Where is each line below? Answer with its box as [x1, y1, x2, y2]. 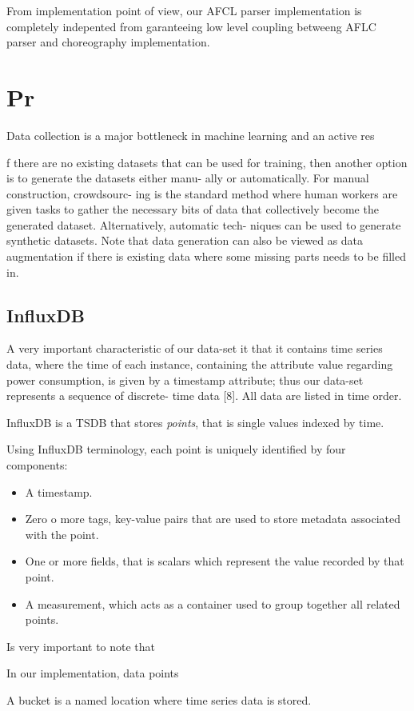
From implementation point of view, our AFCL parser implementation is [6, 2, 362, 18]
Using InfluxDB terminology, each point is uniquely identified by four [6, 441, 346, 457]
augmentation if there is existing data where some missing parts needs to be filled [6, 248, 406, 265]
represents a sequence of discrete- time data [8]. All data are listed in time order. [6, 387, 402, 404]
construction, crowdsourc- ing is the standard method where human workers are [6, 185, 398, 202]
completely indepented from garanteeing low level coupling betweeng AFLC [6, 18, 376, 34]
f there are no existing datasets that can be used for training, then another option [6, 154, 408, 170]
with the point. [25, 525, 99, 542]
